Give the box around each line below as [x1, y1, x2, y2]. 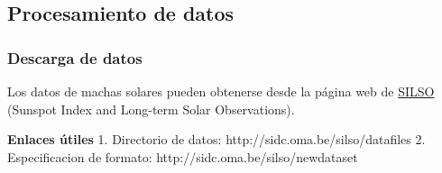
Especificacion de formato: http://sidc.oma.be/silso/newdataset [7, 147, 358, 166]
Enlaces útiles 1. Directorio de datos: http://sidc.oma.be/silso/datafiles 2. [7, 130, 426, 149]
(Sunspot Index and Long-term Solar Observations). [7, 99, 295, 118]
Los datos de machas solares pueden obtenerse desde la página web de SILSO [7, 82, 435, 100]
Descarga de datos [7, 46, 143, 68]
